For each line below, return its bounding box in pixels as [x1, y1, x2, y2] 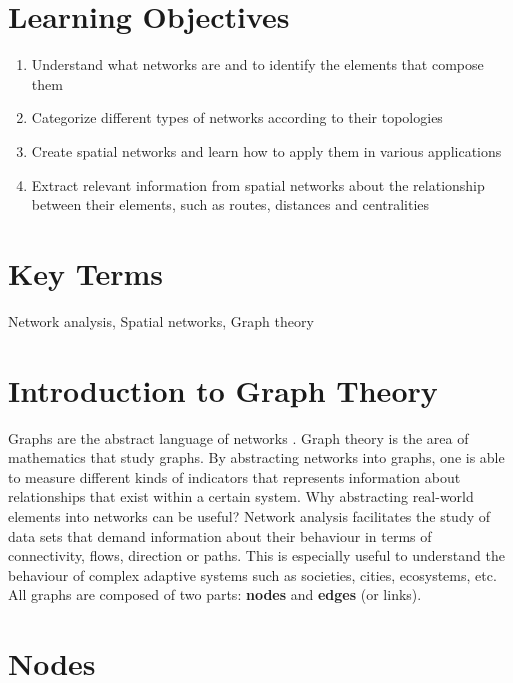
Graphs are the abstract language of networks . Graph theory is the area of [8, 427, 469, 448]
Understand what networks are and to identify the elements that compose [31, 54, 484, 75]
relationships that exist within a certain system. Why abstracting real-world [8, 486, 474, 507]
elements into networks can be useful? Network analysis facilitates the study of [8, 505, 491, 526]
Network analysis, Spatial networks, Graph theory [8, 310, 314, 331]
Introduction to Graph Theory [8, 369, 438, 410]
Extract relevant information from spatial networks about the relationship [31, 174, 485, 195]
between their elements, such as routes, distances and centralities [31, 194, 430, 215]
